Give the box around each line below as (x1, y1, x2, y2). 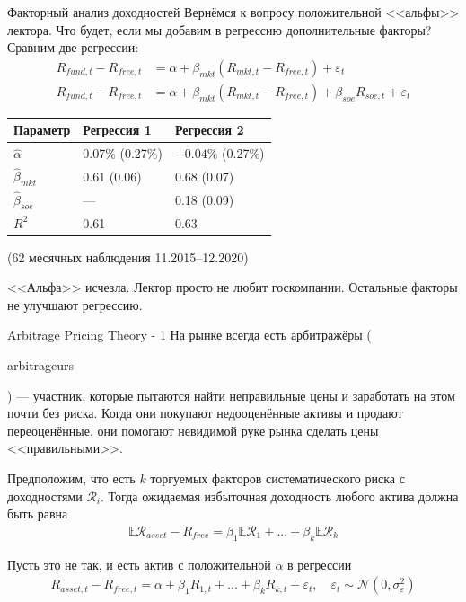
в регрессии (287, 554, 352, 573)
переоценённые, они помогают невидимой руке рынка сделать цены (7, 421, 379, 439)
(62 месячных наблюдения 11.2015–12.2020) (7, 247, 249, 266)
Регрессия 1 (83, 120, 152, 139)
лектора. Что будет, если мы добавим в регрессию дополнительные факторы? (7, 20, 432, 39)
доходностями (7, 486, 83, 505)
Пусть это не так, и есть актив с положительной (7, 554, 271, 573)
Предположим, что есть (7, 469, 136, 487)
